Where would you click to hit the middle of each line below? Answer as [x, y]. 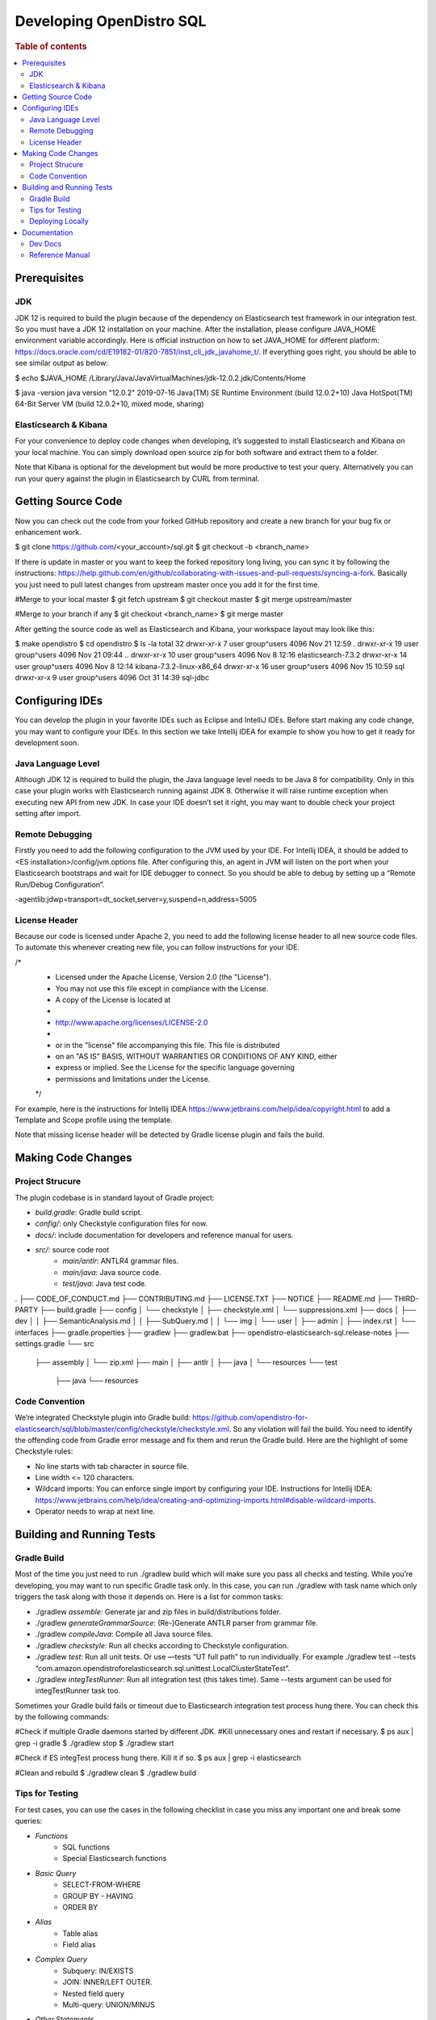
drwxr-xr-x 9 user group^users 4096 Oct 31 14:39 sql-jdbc [112, 678]
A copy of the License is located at [113, 1000]
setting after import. [48, 814]
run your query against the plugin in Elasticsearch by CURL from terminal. [137, 478]
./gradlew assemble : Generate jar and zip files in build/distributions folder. [158, 1611]
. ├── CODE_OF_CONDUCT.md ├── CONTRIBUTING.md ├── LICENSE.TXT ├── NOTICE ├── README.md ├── [203, 1298]
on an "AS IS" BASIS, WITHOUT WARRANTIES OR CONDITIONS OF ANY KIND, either [197, 1056]
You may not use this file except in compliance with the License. [162, 988]
